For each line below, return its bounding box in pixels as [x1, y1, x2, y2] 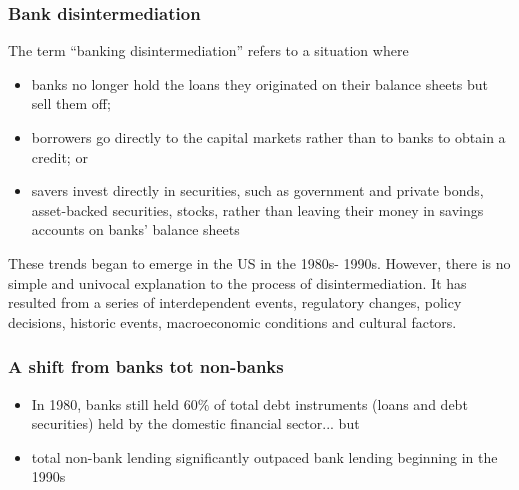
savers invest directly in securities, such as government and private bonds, [31, 180, 484, 201]
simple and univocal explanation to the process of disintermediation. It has [8, 272, 467, 293]
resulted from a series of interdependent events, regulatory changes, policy [8, 292, 462, 313]
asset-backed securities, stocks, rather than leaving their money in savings [31, 199, 484, 220]
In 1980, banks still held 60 [31, 393, 198, 414]
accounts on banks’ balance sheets [31, 219, 240, 240]
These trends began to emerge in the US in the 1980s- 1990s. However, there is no [8, 252, 511, 273]
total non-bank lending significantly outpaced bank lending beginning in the [31, 446, 498, 467]
